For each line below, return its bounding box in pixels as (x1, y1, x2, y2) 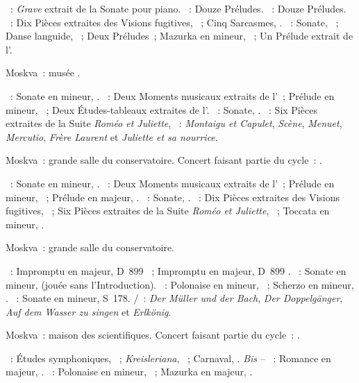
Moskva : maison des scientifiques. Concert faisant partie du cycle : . (6, 327, 300, 342)
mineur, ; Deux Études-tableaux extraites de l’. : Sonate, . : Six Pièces (6, 102, 317, 117)
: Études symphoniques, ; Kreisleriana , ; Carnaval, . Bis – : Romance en (10, 350, 331, 365)
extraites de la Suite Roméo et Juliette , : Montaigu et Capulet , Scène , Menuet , (6, 116, 342, 130)
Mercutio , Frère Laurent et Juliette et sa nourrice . (6, 129, 218, 144)
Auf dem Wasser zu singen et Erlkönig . (6, 304, 172, 318)
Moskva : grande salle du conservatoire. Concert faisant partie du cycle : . (6, 153, 322, 167)
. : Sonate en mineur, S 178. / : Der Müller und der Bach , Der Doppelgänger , (6, 291, 343, 305)
